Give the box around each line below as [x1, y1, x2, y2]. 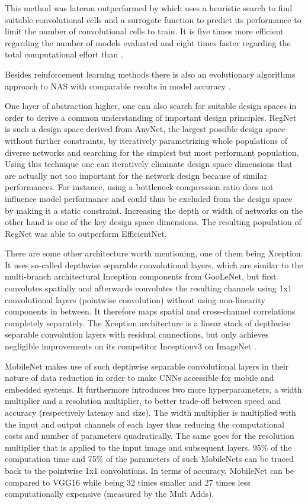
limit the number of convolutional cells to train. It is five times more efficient [5, 25, 284, 37]
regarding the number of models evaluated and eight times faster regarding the [5, 36, 291, 49]
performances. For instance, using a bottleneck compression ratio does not [5, 181, 274, 193]
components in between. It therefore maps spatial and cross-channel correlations [5, 305, 296, 317]
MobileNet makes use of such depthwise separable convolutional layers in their [5, 359, 289, 372]
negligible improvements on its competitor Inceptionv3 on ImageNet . [5, 340, 256, 352]
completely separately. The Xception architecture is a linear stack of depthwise [5, 316, 291, 329]
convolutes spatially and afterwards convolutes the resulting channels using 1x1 [5, 282, 292, 294]
